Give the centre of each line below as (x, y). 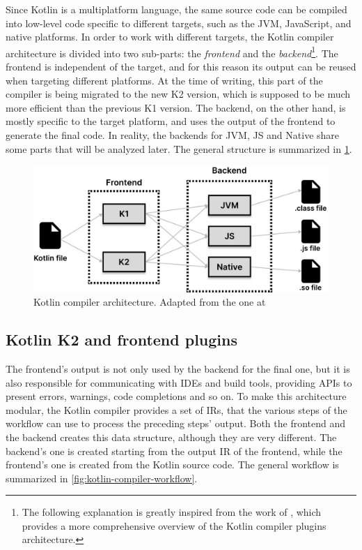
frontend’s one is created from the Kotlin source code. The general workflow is (172, 464)
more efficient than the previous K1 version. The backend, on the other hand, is (176, 107)
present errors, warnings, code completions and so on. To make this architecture (176, 396)
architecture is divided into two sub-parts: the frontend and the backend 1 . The (172, 52)
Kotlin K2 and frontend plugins (121, 340)
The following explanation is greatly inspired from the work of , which (172, 512)
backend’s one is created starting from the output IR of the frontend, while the (174, 451)
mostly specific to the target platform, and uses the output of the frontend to (171, 121)
